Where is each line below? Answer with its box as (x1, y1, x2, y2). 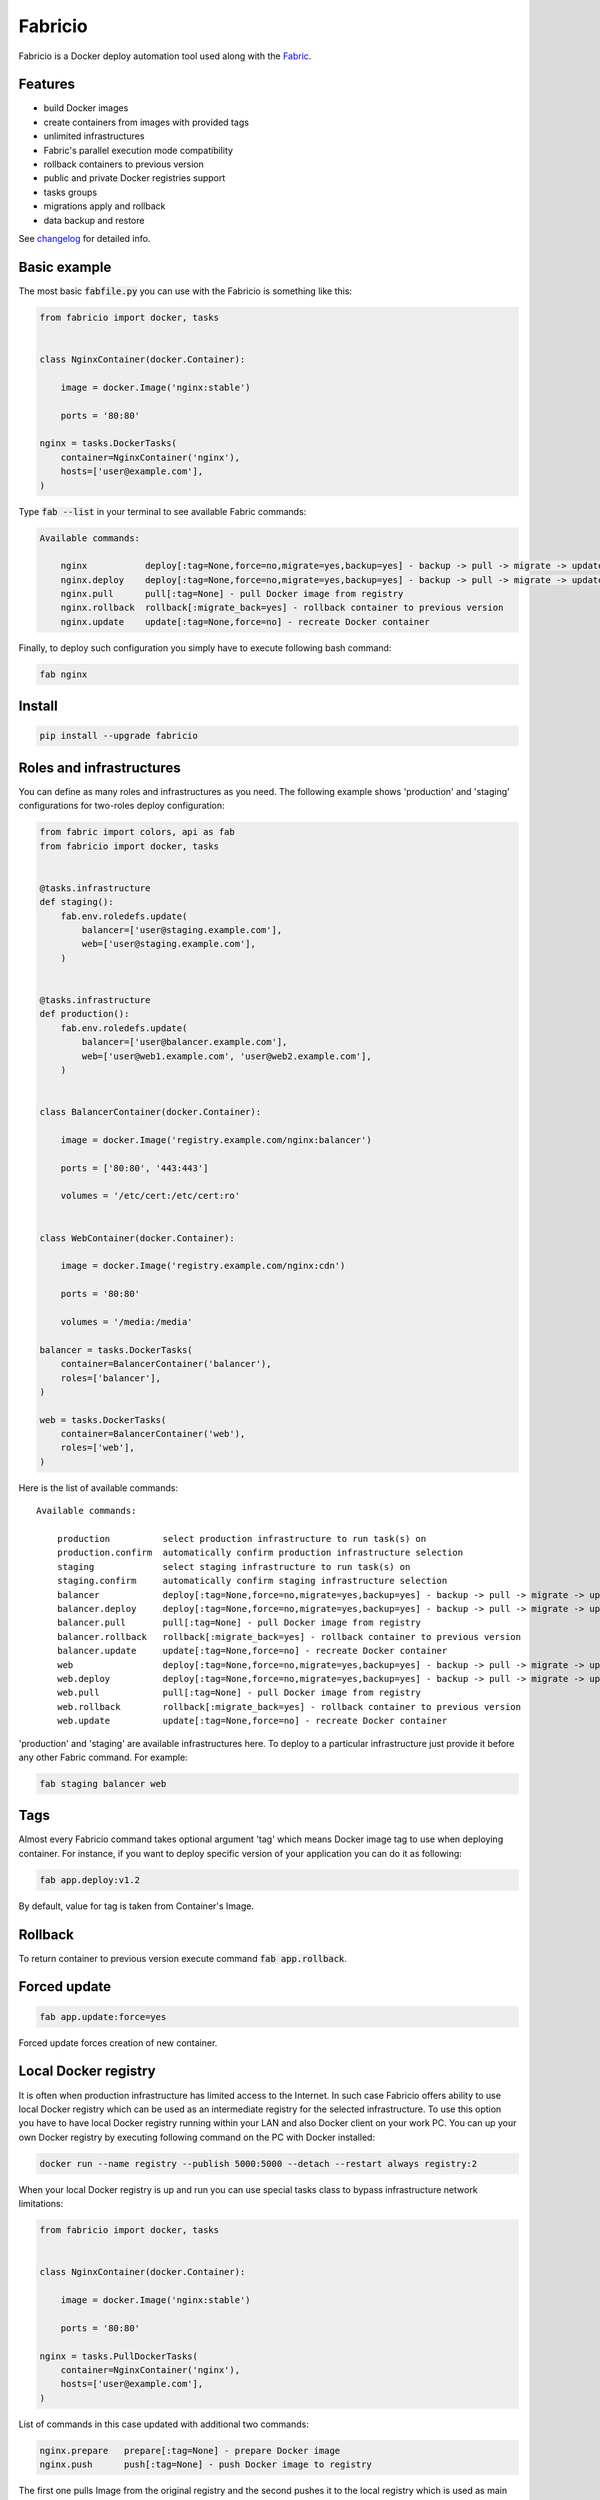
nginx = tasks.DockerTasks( (39, 438, 177, 449)
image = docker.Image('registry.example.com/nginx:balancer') (60, 1134, 372, 1145)
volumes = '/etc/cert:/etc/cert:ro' (60, 1190, 240, 1202)
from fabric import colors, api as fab (39, 826, 235, 838)
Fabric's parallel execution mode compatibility (43, 144, 234, 156)
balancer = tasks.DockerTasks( (39, 1344, 194, 1355)
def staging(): (39, 896, 114, 908)
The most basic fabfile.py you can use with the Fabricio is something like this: (18, 285, 353, 297)
